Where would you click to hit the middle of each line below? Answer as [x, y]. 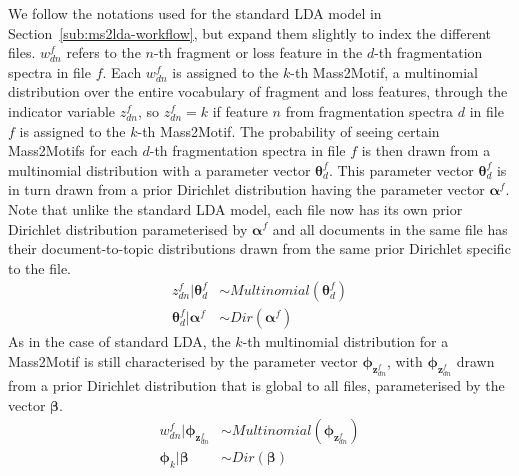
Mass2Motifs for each [73, 150]
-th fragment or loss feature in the [258, 52]
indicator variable [62, 110]
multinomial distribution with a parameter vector [159, 169]
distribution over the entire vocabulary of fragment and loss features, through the [258, 91]
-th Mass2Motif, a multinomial [384, 71]
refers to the [103, 52]
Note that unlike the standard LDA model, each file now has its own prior [235, 208]
